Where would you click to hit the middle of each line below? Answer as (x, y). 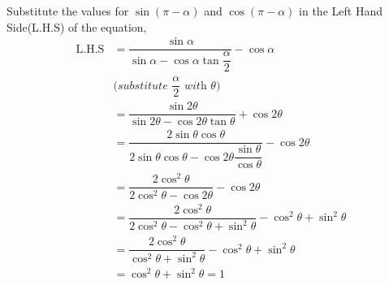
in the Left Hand (341, 11)
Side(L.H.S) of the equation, (77, 26)
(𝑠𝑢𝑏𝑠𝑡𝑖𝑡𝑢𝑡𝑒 (140, 86)
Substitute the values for (68, 11)
